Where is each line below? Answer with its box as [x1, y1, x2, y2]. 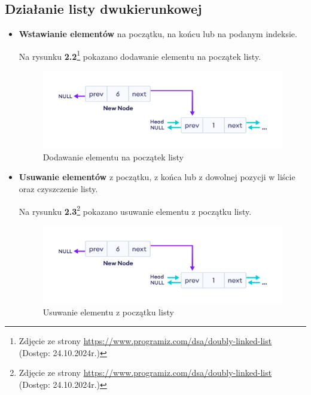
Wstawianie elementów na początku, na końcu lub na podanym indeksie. [19, 28, 297, 40]
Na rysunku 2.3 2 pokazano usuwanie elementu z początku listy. [19, 203, 252, 217]
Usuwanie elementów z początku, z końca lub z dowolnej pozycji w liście [19, 171, 295, 183]
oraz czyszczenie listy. [19, 182, 98, 195]
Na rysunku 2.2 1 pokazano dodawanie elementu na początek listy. [19, 48, 261, 62]
